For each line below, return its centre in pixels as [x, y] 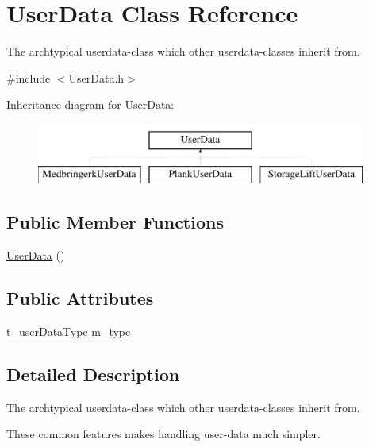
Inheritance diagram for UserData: [90, 104]
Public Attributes [80, 298]
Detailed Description [93, 374]
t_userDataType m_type [69, 331]
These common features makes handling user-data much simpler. [163, 434]
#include [29, 77]
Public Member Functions [115, 222]
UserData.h [96, 77]
